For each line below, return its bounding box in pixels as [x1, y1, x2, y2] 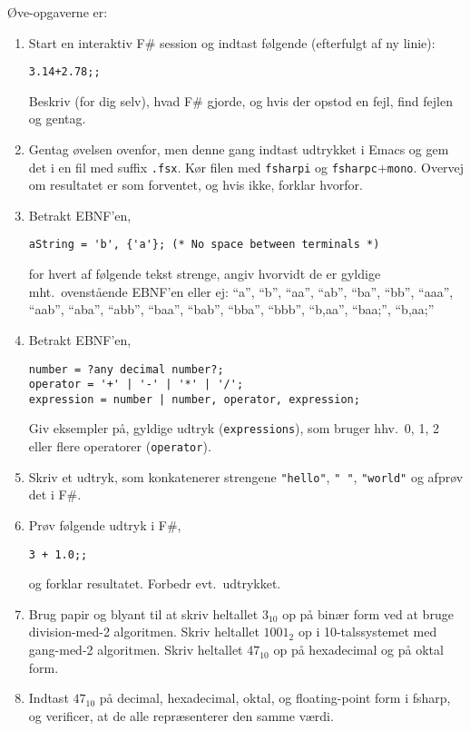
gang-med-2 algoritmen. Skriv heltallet [28, 640, 243, 659]
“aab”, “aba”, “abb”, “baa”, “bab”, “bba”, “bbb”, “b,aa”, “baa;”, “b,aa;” [28, 300, 435, 319]
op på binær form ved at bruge [282, 604, 454, 623]
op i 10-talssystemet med [298, 622, 437, 641]
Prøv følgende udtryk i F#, [28, 516, 181, 535]
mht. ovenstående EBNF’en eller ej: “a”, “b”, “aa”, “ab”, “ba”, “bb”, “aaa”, [28, 282, 454, 301]
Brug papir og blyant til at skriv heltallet [28, 604, 259, 623]
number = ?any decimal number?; [28, 362, 224, 376]
